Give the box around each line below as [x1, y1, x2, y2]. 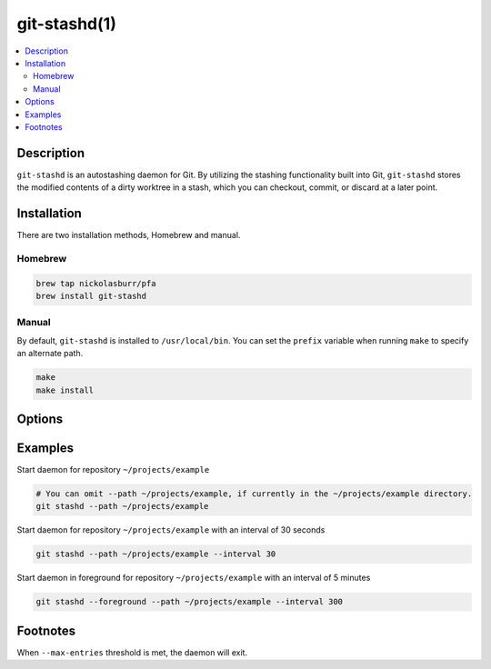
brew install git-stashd [35, 291, 147, 302]
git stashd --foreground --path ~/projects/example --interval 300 [35, 596, 344, 607]
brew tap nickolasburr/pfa [35, 278, 156, 288]
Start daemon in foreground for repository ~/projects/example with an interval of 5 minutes [16, 573, 371, 584]
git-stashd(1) [16, 14, 117, 34]
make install [35, 384, 95, 395]
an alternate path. [16, 348, 84, 359]
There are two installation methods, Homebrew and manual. [16, 230, 241, 241]
